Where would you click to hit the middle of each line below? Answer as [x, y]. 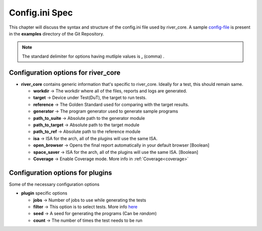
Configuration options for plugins [61, 173]
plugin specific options [44, 193]
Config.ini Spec [41, 13]
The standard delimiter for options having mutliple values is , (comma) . [93, 56]
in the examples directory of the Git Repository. [57, 33]
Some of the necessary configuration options [54, 184]
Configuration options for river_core [65, 73]
